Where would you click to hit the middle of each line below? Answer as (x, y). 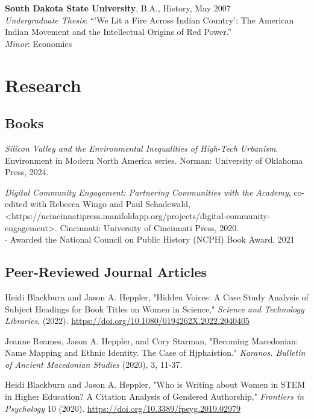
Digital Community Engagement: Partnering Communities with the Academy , (148, 192)
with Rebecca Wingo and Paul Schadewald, (110, 204)
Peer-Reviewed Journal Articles (106, 272)
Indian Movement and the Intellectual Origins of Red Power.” (118, 32)
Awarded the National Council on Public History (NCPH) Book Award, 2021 (152, 239)
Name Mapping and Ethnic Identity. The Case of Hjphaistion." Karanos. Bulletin (155, 352)
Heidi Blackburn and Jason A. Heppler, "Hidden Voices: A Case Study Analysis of (157, 296)
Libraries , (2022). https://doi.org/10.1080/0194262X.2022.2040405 (127, 321)
